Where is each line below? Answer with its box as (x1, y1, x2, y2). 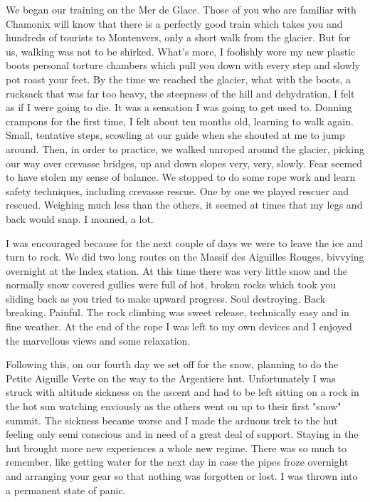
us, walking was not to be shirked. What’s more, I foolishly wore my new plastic (6, 43, 356, 58)
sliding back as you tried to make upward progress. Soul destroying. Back (6, 291, 326, 305)
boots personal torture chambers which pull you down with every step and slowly (6, 58, 360, 73)
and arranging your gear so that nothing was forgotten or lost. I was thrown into (6, 469, 358, 483)
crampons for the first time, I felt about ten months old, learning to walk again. (6, 113, 354, 128)
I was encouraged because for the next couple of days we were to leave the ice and (6, 235, 364, 250)
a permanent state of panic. (6, 482, 126, 497)
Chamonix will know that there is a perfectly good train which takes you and (6, 16, 343, 31)
